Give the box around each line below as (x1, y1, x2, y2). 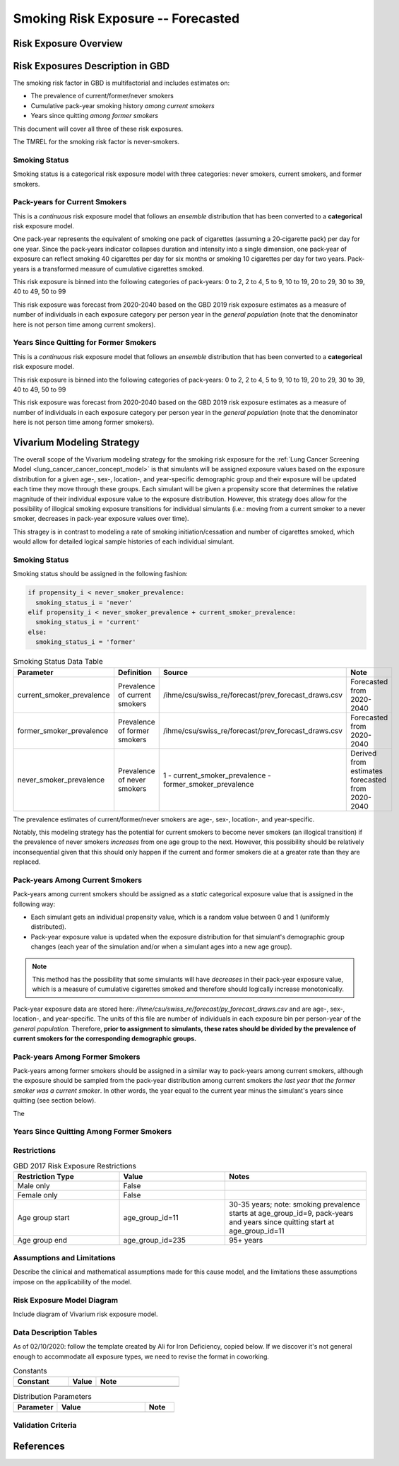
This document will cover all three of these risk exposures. (13, 124, 184, 133)
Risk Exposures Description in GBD (13, 60, 169, 72)
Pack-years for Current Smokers (13, 197, 127, 207)
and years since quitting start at (229, 1216, 335, 1226)
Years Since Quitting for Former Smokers (13, 338, 157, 348)
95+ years (229, 1235, 263, 1245)
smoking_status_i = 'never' (35, 598, 133, 606)
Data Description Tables (13, 1327, 97, 1337)
